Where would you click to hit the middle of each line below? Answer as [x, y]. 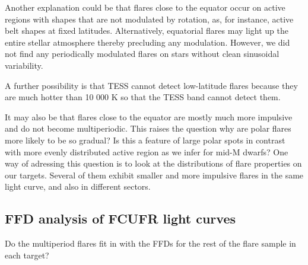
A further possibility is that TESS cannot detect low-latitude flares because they [151, 85]
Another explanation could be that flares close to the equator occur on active [145, 7]
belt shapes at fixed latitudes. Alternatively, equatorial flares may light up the [147, 31]
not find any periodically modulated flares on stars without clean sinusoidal [142, 54]
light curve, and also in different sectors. [78, 186]
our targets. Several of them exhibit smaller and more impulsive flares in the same [154, 175]
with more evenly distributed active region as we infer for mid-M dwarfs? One [147, 151]
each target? [27, 255]
